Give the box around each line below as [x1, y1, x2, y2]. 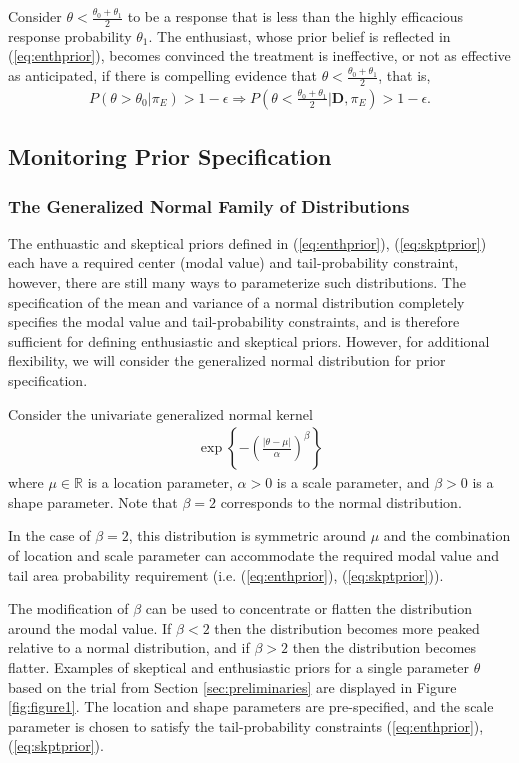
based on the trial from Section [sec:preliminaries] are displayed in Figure [8, 676, 457, 697]
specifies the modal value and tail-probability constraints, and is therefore [8, 311, 460, 332]
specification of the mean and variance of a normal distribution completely [8, 291, 465, 312]
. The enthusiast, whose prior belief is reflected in [148, 25, 451, 46]
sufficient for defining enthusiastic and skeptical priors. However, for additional [8, 330, 490, 351]
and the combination [383, 525, 511, 546]
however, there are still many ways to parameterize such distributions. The [8, 272, 466, 293]
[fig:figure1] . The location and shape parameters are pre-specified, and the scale [8, 696, 494, 717]
